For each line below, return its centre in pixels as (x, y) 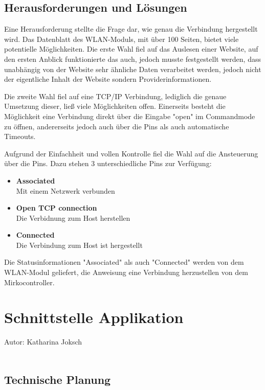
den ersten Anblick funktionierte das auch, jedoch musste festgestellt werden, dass (132, 59)
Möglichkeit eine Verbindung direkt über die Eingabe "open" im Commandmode (130, 116)
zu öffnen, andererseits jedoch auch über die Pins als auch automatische (117, 126)
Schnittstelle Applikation (94, 317)
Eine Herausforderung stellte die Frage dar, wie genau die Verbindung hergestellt (131, 29)
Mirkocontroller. (29, 282)
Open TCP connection (57, 208)
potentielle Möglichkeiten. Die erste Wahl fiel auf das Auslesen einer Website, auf (131, 49)
